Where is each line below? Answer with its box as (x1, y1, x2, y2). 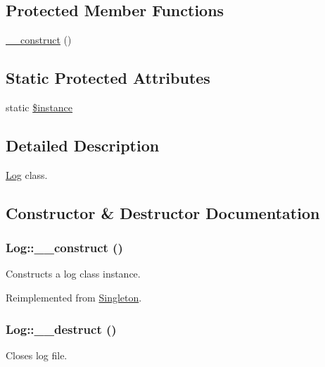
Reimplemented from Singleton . (6, 290, 142, 304)
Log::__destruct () (6, 320, 117, 337)
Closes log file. (6, 347, 68, 362)
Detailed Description (6, 134, 160, 156)
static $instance (6, 100, 73, 114)
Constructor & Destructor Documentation (6, 201, 320, 223)
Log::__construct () (6, 239, 123, 256)
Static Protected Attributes (6, 67, 210, 89)
